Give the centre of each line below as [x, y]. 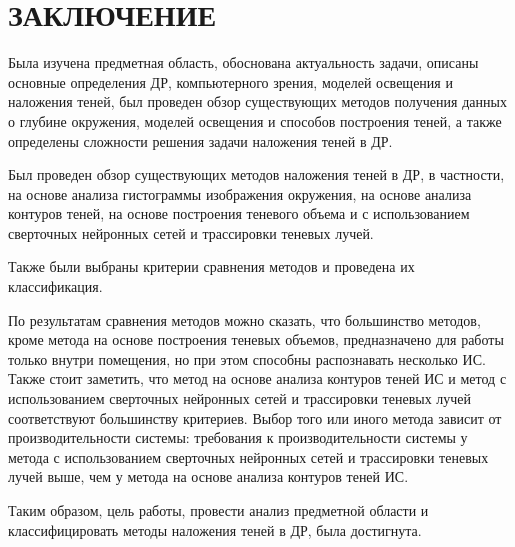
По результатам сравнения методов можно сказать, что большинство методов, [244, 319]
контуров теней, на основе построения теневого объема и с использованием [239, 213]
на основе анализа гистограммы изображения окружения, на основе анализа [240, 193]
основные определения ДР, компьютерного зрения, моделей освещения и [230, 81]
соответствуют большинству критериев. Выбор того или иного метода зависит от [255, 417]
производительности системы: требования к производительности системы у [238, 437]
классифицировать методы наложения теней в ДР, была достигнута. [215, 529]
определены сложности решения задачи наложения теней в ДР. [200, 140]
